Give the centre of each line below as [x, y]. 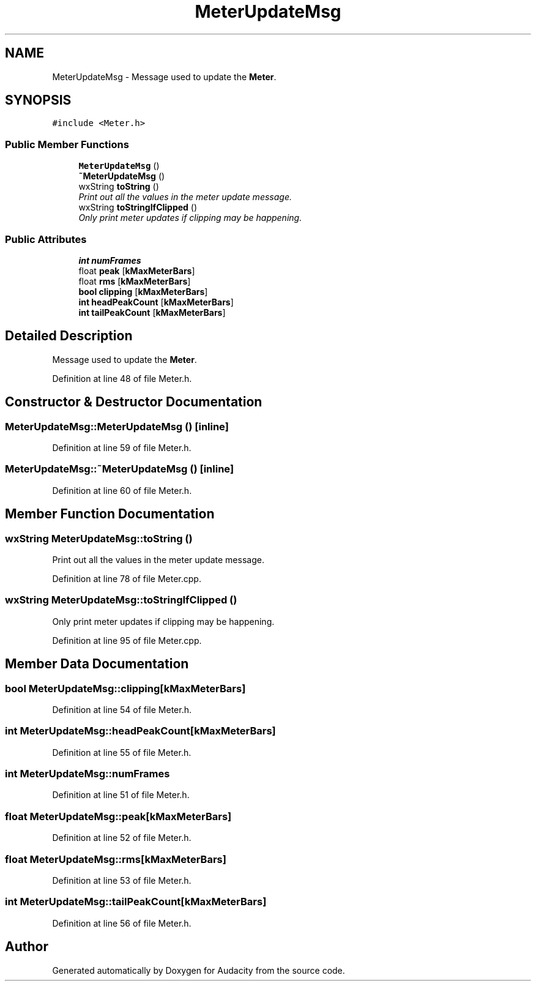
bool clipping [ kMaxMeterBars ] [143, 291]
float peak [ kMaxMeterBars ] [137, 271]
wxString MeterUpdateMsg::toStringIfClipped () [121, 600]
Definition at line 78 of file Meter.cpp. [127, 578]
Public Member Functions [67, 144]
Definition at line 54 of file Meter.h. [122, 709]
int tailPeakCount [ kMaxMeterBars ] [152, 312]
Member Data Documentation [97, 664]
